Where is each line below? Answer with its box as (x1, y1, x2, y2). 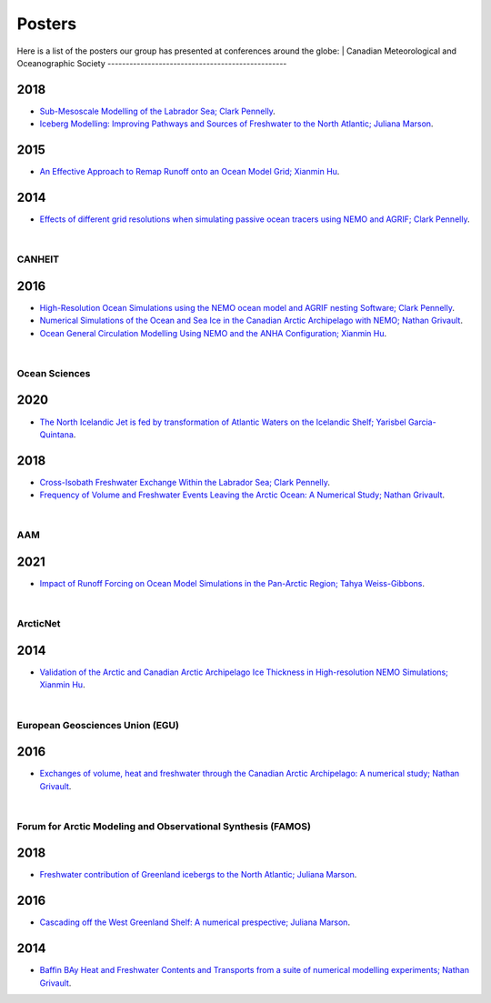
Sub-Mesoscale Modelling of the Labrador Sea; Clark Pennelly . (39, 105, 276, 116)
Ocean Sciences (16, 366, 91, 379)
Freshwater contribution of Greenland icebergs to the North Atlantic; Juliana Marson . (39, 869, 357, 880)
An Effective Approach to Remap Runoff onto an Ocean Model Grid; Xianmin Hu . (39, 166, 340, 177)
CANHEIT (16, 253, 60, 266)
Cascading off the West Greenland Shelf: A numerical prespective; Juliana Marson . (39, 917, 350, 928)
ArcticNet (16, 617, 61, 630)
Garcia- (407, 416, 436, 427)
